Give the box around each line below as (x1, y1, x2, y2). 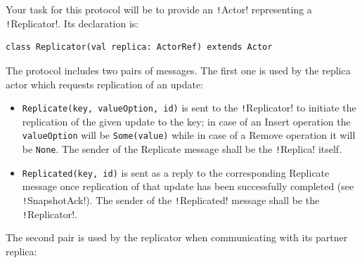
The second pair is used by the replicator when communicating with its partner (6, 230, 348, 245)
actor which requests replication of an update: (6, 76, 204, 91)
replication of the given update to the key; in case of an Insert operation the (22, 114, 351, 128)
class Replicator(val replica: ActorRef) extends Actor (6, 42, 273, 53)
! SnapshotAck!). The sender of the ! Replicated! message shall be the (22, 192, 320, 207)
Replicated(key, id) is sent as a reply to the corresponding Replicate (22, 165, 330, 180)
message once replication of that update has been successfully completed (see (22, 179, 354, 194)
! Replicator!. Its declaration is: (6, 15, 139, 30)
